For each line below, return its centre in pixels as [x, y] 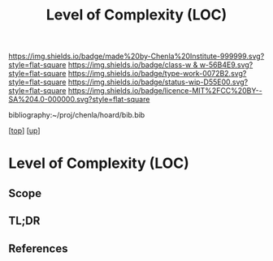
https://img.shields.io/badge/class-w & [133, 65]
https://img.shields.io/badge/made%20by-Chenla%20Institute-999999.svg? [136, 56]
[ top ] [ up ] [24, 130]
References [38, 248]
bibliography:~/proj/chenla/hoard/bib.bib [77, 115]
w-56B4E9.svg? [226, 65]
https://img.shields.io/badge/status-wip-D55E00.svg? [158, 82]
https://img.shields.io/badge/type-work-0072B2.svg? [157, 74]
